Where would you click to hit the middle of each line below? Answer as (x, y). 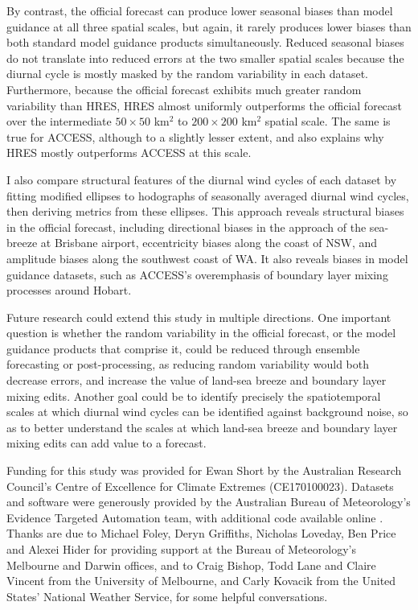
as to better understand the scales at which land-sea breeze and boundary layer (202, 427)
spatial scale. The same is (328, 121)
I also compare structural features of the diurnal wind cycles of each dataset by (202, 179)
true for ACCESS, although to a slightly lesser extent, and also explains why (195, 136)
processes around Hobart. (69, 290)
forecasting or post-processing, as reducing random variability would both (188, 364)
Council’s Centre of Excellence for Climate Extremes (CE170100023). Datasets (200, 486)
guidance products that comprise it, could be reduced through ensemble (183, 348)
